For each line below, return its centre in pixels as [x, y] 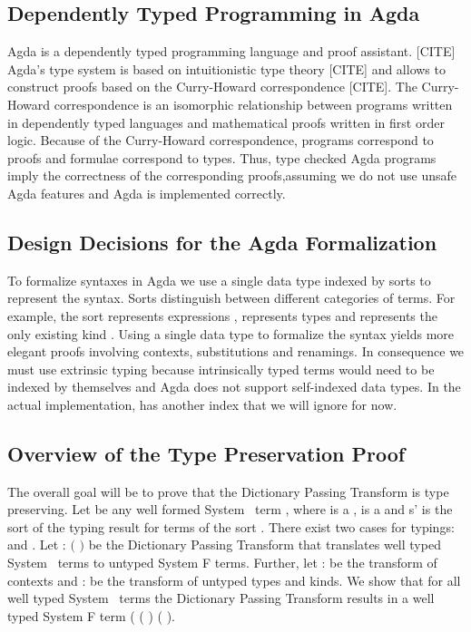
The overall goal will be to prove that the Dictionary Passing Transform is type [228, 491]
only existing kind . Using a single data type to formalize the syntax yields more [231, 333]
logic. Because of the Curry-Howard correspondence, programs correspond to [221, 140]
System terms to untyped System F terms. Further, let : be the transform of [222, 563]
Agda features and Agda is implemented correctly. [147, 193]
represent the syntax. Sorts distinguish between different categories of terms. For [231, 298]
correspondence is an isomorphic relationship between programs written [253, 104]
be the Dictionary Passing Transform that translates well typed [265, 544]
